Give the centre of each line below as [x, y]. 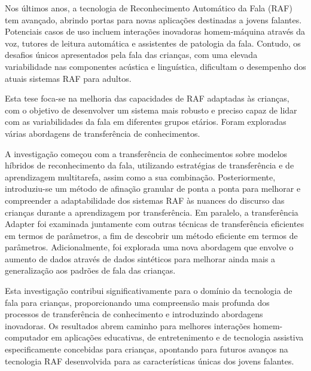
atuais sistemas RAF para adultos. [68, 78]
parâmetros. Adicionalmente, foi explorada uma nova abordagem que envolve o [149, 247]
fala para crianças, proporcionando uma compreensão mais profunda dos [137, 302]
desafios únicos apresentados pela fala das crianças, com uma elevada [131, 55]
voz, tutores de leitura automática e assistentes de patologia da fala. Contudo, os [153, 43]
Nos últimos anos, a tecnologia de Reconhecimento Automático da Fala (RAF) [149, 8]
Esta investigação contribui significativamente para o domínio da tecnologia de [149, 291]
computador [27, 337]
